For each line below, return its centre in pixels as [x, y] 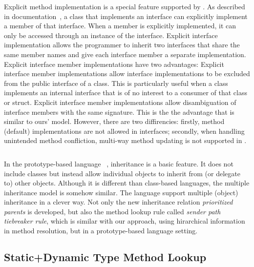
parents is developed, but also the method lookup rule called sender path [112, 211]
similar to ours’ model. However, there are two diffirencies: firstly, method [114, 121]
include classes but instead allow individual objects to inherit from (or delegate [122, 173]
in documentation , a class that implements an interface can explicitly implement [126, 16]
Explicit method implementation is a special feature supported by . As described [125, 6]
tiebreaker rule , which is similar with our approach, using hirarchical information [125, 221]
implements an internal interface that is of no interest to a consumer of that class [126, 92]
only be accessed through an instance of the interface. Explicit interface [111, 35]
